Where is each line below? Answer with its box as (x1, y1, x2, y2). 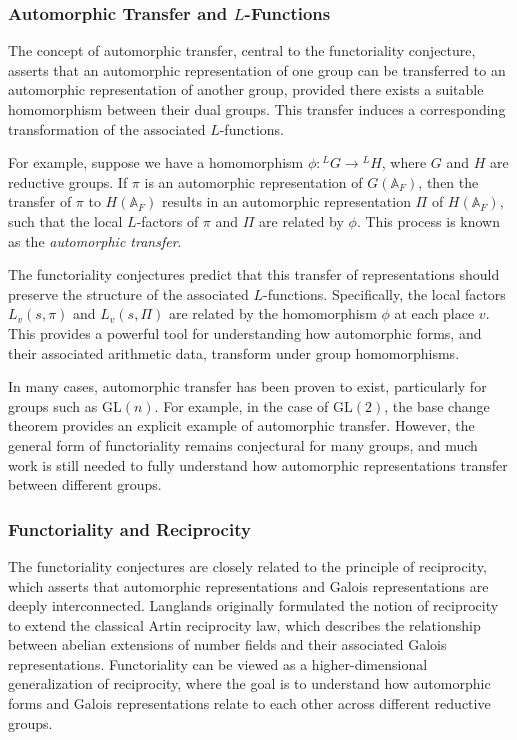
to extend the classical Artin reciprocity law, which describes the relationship (8, 614, 481, 635)
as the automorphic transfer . (8, 230, 182, 251)
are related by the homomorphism (168, 303, 377, 324)
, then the (418, 171, 479, 192)
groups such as (8, 395, 98, 416)
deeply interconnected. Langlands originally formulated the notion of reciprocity (8, 595, 499, 616)
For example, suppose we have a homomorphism (8, 152, 304, 173)
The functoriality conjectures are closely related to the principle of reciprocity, (8, 555, 487, 576)
